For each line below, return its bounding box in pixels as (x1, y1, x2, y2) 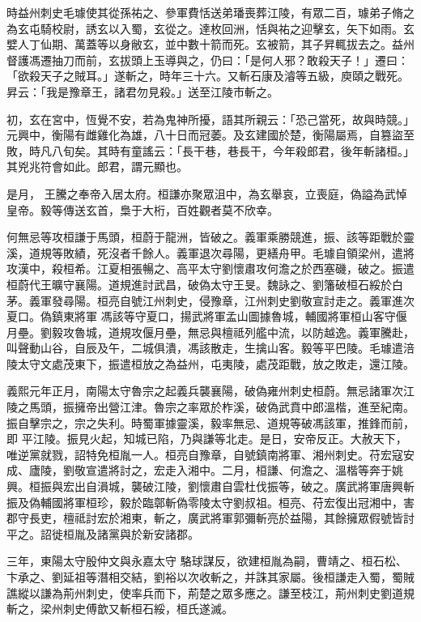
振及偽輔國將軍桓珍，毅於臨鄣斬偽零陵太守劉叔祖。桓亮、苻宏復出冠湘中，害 (6, 493, 415, 510)
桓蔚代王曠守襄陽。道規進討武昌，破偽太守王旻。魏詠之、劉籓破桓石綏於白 (6, 275, 403, 292)
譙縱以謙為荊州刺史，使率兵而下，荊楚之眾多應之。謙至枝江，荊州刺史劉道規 (6, 584, 415, 601)
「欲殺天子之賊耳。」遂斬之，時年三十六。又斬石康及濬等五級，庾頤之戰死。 (6, 67, 409, 84)
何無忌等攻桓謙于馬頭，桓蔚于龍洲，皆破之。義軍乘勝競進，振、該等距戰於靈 (6, 228, 415, 245)
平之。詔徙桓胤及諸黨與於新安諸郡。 (6, 525, 199, 542)
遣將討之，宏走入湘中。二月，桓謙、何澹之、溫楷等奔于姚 (96, 462, 403, 479)
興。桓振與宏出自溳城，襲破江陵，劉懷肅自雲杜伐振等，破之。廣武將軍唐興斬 (6, 478, 415, 495)
